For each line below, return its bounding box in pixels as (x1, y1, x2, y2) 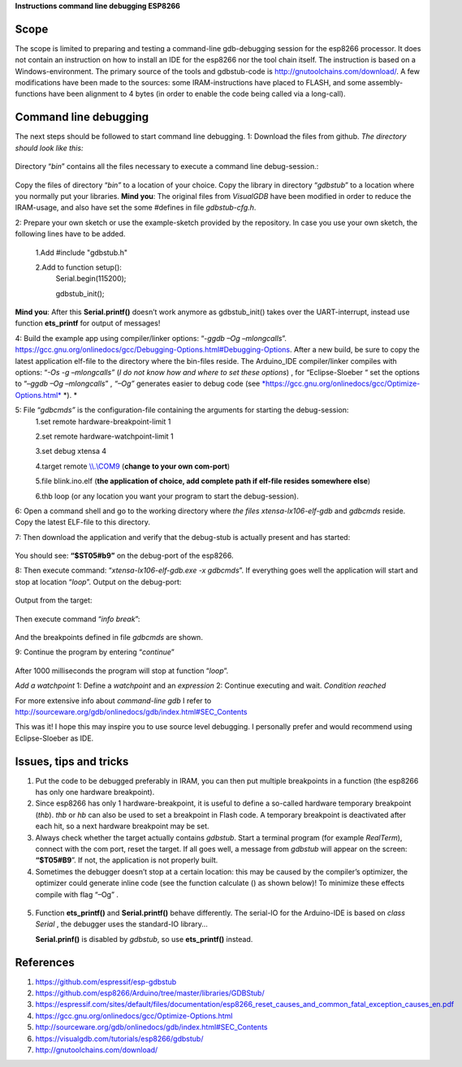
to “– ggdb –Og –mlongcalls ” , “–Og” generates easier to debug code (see (15, 378, 261, 389)
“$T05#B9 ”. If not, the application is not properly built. (35, 855, 218, 865)
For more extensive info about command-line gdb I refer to (15, 695, 212, 706)
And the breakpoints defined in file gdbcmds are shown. (15, 633, 203, 642)
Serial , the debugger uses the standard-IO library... (35, 919, 209, 929)
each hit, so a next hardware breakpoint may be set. (35, 821, 210, 832)
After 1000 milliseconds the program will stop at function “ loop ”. (15, 666, 229, 676)
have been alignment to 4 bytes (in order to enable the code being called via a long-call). (48, 89, 346, 99)
